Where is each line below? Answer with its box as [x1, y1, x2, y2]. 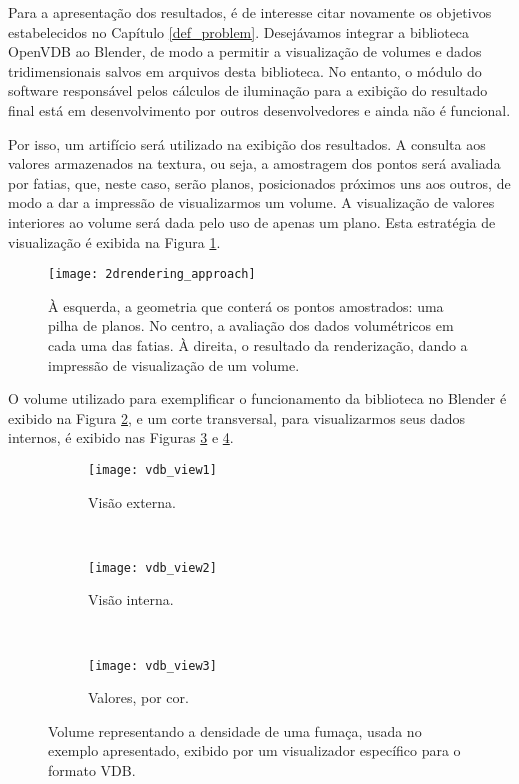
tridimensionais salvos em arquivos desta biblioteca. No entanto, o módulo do [8, 60, 482, 81]
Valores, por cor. [88, 687, 189, 708]
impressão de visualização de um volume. [48, 354, 300, 375]
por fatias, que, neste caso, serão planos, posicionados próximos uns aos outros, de [8, 172, 511, 193]
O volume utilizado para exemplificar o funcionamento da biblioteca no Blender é [8, 388, 507, 409]
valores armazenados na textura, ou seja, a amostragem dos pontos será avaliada [8, 153, 501, 174]
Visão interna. [88, 589, 174, 610]
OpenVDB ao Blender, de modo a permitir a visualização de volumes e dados [8, 41, 482, 62]
